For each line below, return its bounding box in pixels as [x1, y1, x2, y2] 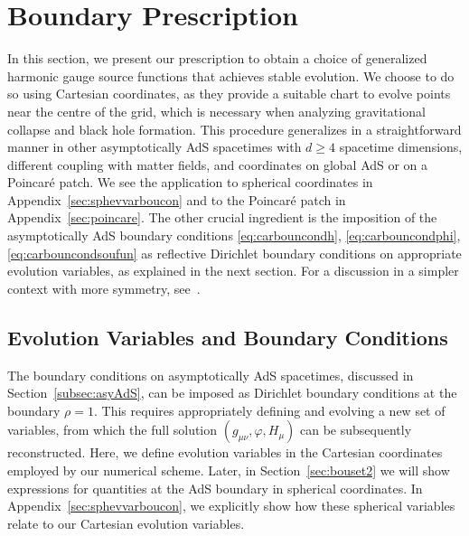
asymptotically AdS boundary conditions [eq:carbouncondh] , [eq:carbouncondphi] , [7, 226, 461, 245]
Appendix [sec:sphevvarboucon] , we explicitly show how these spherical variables [7, 496, 455, 515]
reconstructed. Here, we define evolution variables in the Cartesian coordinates [7, 443, 443, 462]
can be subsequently [300, 420, 412, 439]
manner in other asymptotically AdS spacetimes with [7, 137, 302, 156]
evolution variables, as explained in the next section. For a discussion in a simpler [7, 261, 459, 280]
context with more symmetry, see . [7, 278, 201, 297]
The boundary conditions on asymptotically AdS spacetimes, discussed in [7, 365, 414, 384]
